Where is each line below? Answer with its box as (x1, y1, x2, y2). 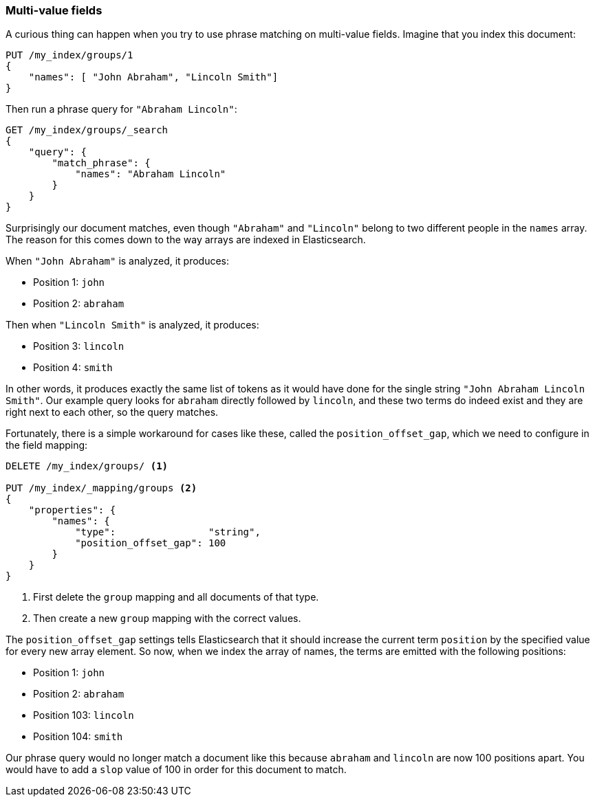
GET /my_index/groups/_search (6, 124, 169, 136)
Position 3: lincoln (33, 340, 125, 353)
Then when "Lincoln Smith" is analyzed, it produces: (6, 319, 259, 331)
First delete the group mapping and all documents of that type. (33, 591, 319, 603)
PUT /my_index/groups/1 (6, 49, 133, 61)
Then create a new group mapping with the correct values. (33, 612, 301, 625)
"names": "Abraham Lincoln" (75, 168, 226, 180)
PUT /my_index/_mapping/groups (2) (6, 482, 197, 494)
